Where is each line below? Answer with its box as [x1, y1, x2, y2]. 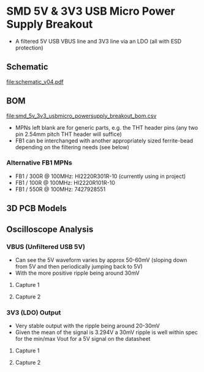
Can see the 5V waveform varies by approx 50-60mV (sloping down [15, 256, 187, 264]
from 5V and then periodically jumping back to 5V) [15, 262, 143, 270]
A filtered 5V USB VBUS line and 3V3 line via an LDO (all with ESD [15, 37, 182, 45]
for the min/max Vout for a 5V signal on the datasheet [15, 335, 151, 343]
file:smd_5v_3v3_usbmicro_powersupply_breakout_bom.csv [6, 112, 157, 119]
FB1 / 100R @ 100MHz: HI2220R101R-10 [15, 179, 115, 186]
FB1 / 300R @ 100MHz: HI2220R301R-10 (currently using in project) [15, 173, 186, 180]
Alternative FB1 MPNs [6, 158, 72, 167]
